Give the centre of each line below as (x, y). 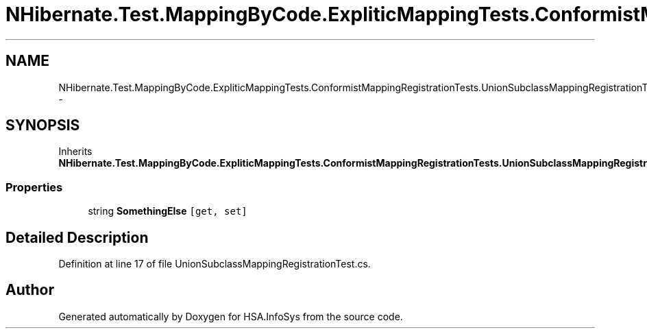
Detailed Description (77, 237)
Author (30, 290)
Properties (34, 187)
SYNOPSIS (43, 126)
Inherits (75, 152)
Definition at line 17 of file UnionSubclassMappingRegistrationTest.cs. (215, 264)
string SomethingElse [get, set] (168, 211)
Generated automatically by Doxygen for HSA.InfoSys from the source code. (231, 316)
